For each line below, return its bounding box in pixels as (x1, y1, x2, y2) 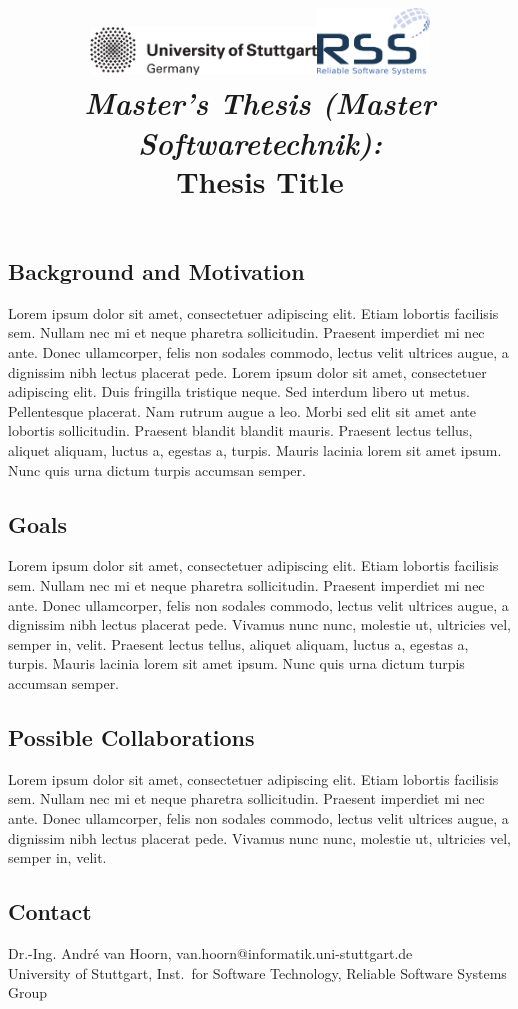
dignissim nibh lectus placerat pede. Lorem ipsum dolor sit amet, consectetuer (8, 361, 487, 382)
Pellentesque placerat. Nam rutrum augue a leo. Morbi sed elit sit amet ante (8, 400, 476, 421)
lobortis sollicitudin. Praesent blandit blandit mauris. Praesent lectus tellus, (8, 420, 473, 441)
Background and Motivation (8, 256, 305, 287)
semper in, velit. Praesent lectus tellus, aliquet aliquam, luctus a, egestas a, (8, 633, 469, 654)
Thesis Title (176, 160, 344, 201)
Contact (8, 896, 92, 927)
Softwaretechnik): (138, 121, 382, 163)
